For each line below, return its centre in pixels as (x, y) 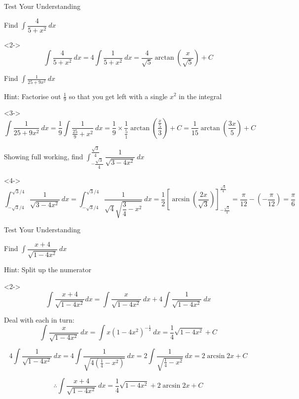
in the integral (200, 96)
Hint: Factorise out (33, 96)
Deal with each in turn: (39, 319)
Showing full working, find (44, 156)
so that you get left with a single (118, 96)
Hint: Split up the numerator (48, 270)
